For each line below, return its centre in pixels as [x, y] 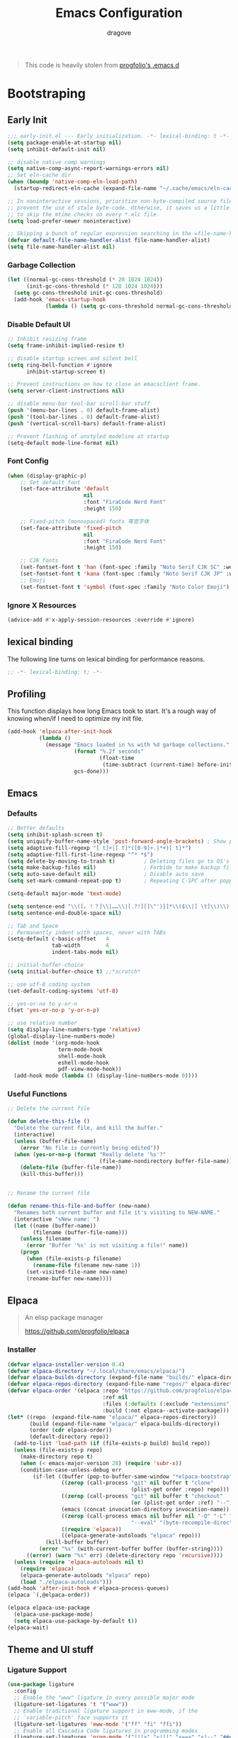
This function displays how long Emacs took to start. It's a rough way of [112, 711]
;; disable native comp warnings [57, 162]
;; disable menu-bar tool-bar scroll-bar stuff [79, 404]
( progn [30, 1252]
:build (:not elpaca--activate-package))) [166, 1411]
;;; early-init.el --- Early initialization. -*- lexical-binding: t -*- [119, 136]
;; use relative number [42, 1023]
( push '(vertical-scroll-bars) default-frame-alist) [87, 423]
